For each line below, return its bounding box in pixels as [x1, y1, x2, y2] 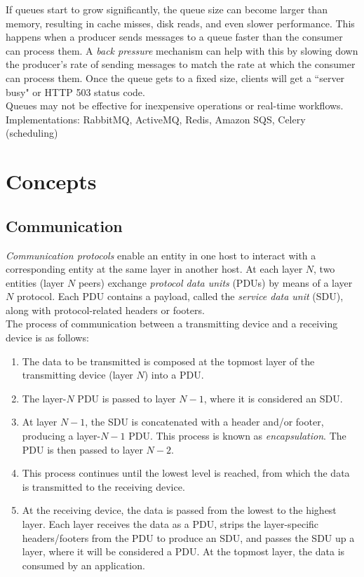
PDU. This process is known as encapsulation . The [128, 428, 346, 443]
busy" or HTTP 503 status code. [6, 84, 145, 99]
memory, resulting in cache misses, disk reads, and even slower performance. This [6, 15, 355, 30]
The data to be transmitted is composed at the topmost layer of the [22, 353, 315, 368]
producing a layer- [22, 428, 101, 443]
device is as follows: [6, 330, 89, 345]
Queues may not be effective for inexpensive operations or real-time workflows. [6, 98, 344, 113]
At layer [22, 414, 58, 429]
